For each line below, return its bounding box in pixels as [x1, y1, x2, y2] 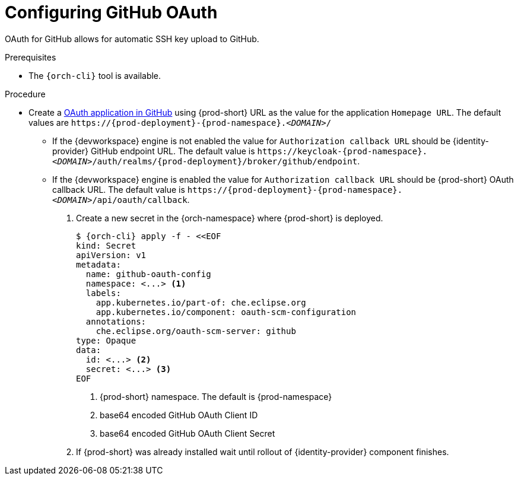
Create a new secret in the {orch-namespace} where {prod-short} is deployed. [76, 212, 383, 223]
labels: [85, 288, 121, 298]
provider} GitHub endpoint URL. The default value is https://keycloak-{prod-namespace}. [52, 145, 428, 156]
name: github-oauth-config [85, 269, 211, 279]
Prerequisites [5, 52, 56, 62]
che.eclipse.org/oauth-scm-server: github [96, 326, 296, 336]
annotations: [85, 316, 147, 326]
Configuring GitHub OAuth [5, 2, 218, 23]
